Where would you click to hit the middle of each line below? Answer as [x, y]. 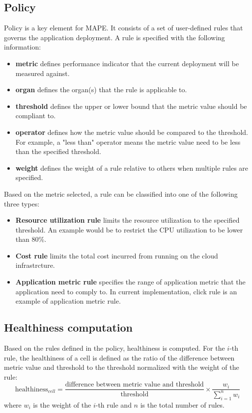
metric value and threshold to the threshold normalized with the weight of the [122, 367]
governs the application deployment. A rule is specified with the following [114, 37]
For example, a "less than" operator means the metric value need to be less [128, 142]
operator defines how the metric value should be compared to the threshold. [132, 132]
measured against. [42, 73]
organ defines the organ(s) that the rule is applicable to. [101, 90]
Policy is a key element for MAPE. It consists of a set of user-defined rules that [124, 28]
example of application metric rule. [68, 301]
